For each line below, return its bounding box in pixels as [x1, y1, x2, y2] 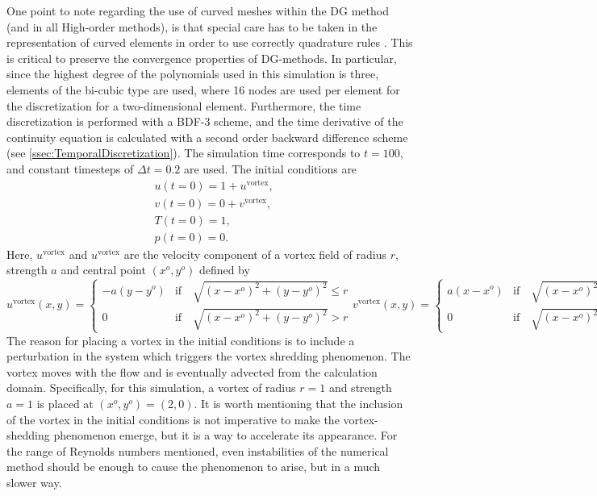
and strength [328, 379, 392, 396]
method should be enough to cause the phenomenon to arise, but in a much [6, 458, 381, 475]
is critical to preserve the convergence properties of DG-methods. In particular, [6, 49, 397, 66]
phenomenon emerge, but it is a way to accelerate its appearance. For [53, 427, 398, 444]
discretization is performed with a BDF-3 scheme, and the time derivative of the [6, 113, 403, 130]
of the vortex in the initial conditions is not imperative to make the [6, 411, 340, 427]
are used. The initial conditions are [183, 160, 357, 177]
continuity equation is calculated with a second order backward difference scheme [6, 128, 408, 145]
